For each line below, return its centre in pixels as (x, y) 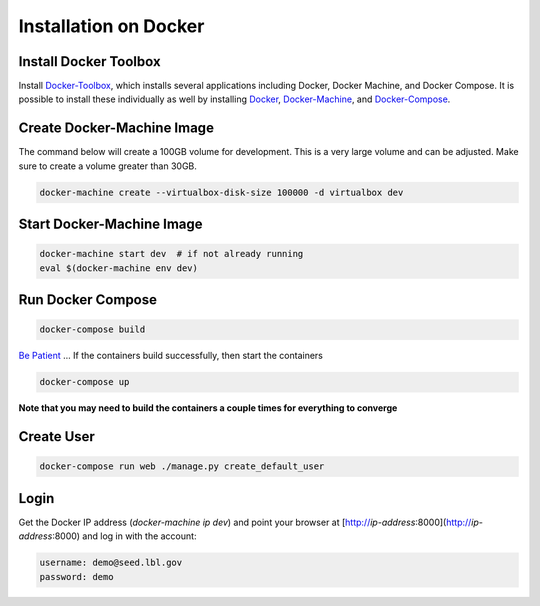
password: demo (76, 576)
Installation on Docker (111, 26)
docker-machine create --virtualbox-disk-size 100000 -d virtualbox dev (221, 192)
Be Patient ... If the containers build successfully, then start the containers (171, 356)
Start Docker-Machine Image (111, 224)
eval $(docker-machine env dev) (119, 268)
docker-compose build (92, 329)
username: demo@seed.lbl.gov (111, 563)
